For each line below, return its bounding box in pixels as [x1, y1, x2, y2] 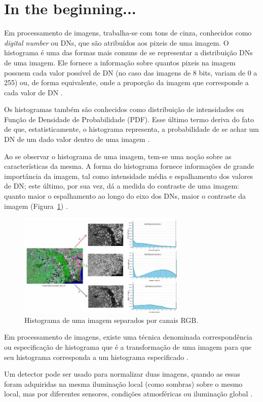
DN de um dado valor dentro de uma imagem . [4, 134, 150, 144]
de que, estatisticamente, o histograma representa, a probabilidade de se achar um [4, 124, 259, 134]
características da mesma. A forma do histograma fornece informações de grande [4, 161, 254, 171]
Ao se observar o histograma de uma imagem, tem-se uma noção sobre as [4, 151, 232, 161]
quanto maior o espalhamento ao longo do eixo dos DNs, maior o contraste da [4, 191, 246, 201]
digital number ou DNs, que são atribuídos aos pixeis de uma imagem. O [4, 37, 229, 48]
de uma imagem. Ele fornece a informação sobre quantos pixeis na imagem [4, 57, 236, 67]
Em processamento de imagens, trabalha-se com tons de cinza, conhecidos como [4, 27, 252, 38]
